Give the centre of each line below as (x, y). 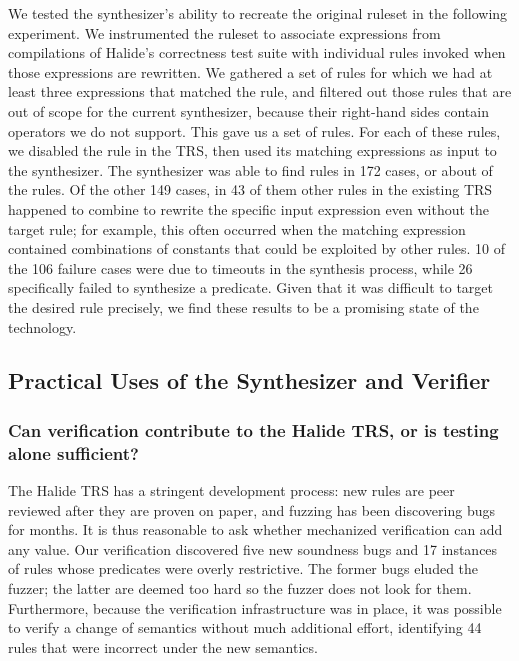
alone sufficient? (73, 452)
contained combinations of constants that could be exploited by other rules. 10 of (257, 248)
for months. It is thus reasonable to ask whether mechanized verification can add (255, 529)
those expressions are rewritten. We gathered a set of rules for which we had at (250, 71)
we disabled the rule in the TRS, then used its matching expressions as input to (252, 150)
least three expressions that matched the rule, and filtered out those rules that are (260, 91)
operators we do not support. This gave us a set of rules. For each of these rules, (254, 130)
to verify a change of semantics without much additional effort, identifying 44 (245, 627)
